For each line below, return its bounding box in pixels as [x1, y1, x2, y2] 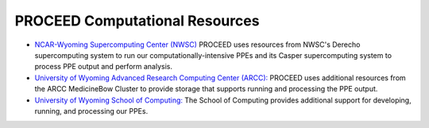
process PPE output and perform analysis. [34, 62, 172, 72]
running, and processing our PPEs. [34, 106, 149, 115]
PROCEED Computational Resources [14, 12, 260, 29]
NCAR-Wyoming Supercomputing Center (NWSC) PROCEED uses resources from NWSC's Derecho [34, 40, 361, 49]
